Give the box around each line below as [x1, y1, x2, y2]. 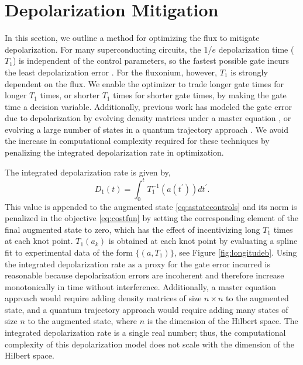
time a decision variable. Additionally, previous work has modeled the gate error [5, 100, 292, 112]
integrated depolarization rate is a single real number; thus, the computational [5, 326, 286, 339]
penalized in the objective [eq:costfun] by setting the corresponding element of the [5, 212, 299, 224]
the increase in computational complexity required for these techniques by [5, 135, 270, 147]
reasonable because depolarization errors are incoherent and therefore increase [5, 269, 284, 281]
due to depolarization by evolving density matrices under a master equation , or [5, 112, 291, 124]
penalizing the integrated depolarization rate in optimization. [5, 146, 224, 159]
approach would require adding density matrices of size [5, 292, 202, 304]
